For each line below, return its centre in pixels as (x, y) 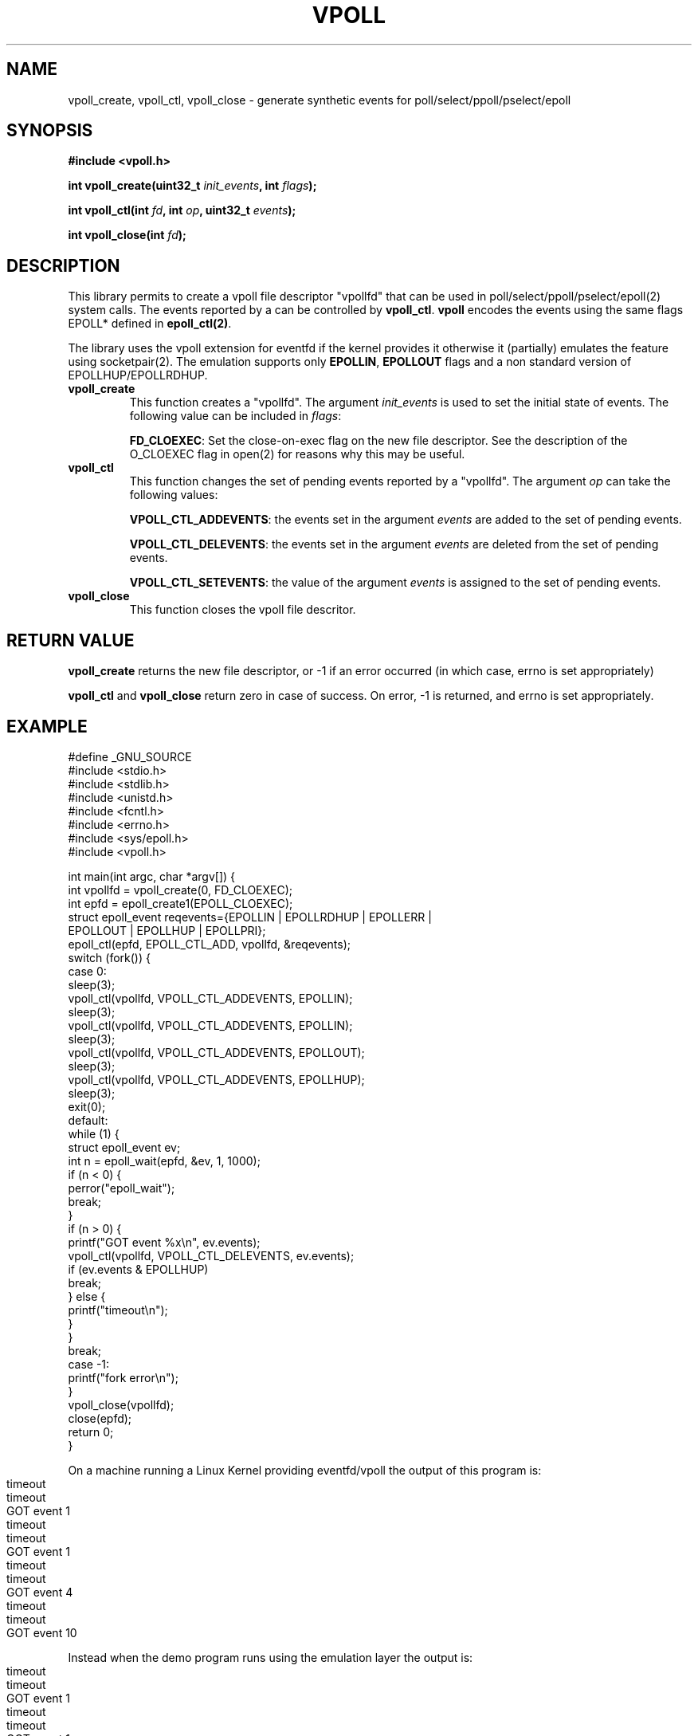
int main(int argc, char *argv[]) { (152, 876)
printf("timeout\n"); (118, 1310)
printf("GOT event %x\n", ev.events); (164, 1242)
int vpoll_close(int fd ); (127, 235)
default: (88, 1120)
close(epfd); (100, 1418)
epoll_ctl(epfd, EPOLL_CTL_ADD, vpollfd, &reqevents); (209, 944)
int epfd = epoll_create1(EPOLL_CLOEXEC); (180, 903)
